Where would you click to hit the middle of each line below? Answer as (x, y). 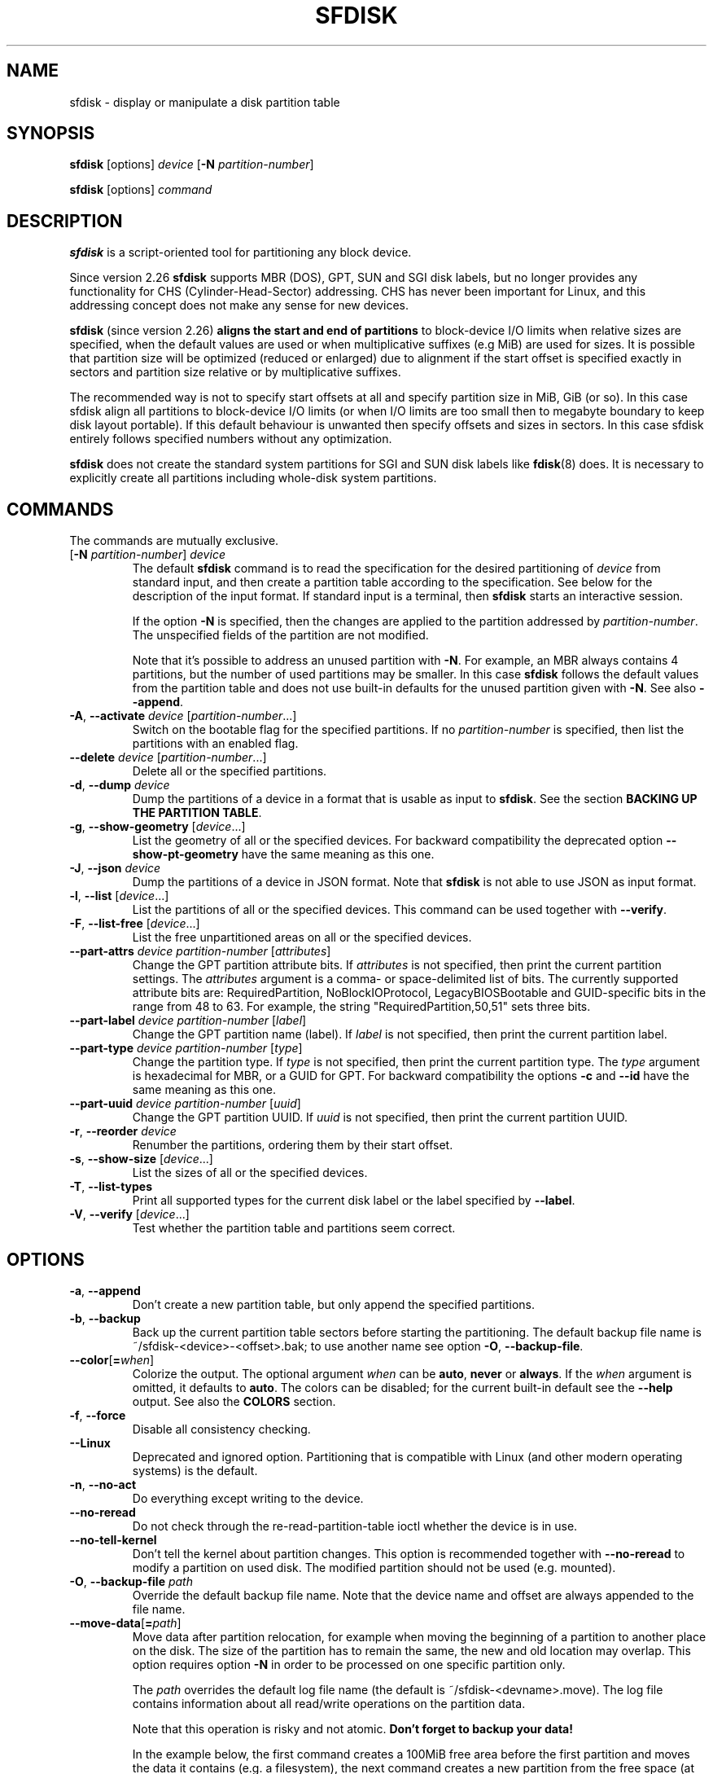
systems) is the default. (195, 1470)
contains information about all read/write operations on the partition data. (329, 1703)
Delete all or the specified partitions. (230, 771)
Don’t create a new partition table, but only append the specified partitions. (334, 1304)
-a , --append (105, 1290)
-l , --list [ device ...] (119, 896)
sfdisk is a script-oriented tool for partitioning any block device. (241, 252)
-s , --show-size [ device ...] (141, 1159)
